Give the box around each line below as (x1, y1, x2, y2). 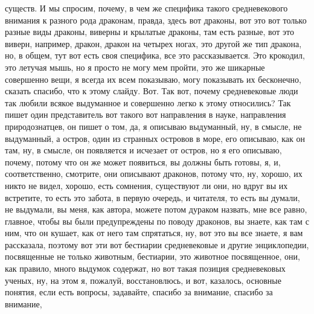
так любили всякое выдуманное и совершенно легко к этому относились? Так (5, 96, 291, 109)
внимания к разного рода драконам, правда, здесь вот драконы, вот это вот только (5, 13, 307, 26)
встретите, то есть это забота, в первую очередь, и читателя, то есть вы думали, (5, 191, 300, 203)
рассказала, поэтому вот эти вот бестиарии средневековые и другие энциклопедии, (5, 238, 309, 251)
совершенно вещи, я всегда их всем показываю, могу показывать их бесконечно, (5, 72, 301, 85)
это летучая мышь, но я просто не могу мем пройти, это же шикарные (5, 60, 265, 73)
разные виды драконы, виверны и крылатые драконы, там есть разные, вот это (5, 25, 295, 38)
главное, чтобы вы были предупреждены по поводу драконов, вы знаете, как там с (5, 214, 309, 227)
